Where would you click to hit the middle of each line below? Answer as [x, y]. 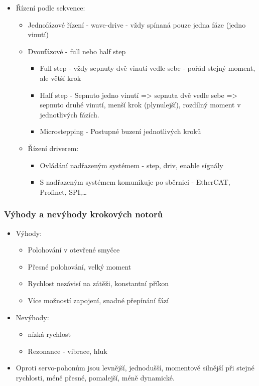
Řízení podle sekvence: [50, 8]
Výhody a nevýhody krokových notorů [84, 214]
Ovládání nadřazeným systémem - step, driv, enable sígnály [132, 165]
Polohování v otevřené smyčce [74, 250]
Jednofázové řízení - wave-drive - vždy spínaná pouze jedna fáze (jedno [137, 24]
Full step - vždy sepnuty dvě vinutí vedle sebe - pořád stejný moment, [148, 68]
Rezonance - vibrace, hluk [68, 351]
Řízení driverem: [53, 148]
